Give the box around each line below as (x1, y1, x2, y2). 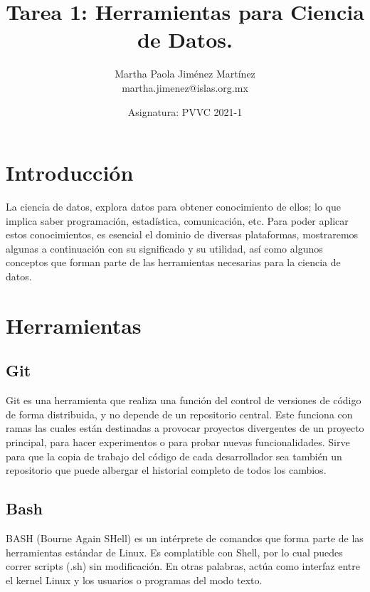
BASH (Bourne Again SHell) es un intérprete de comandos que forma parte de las (6, 530, 364, 545)
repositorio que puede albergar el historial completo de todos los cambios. (6, 462, 327, 477)
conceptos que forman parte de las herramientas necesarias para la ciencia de (6, 255, 341, 270)
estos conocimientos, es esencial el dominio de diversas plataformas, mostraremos (6, 227, 359, 242)
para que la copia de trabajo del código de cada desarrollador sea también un (6, 448, 342, 463)
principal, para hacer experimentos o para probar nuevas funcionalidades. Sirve (6, 434, 350, 449)
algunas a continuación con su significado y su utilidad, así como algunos (6, 240, 323, 255)
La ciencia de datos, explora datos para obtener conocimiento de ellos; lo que (6, 199, 342, 214)
